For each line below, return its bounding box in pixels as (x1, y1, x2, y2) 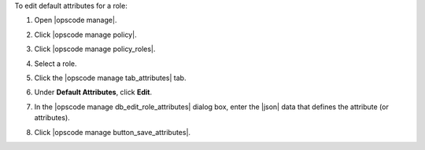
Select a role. (34, 59, 78, 68)
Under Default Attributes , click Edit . (34, 87, 153, 97)
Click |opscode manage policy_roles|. (34, 44, 156, 54)
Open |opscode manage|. (34, 16, 117, 25)
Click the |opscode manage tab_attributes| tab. (34, 73, 187, 82)
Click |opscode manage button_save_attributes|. (34, 127, 191, 137)
